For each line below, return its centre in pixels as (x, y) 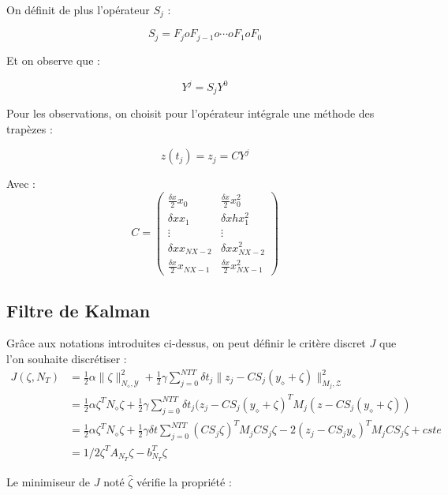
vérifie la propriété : (184, 481)
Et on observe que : (53, 60)
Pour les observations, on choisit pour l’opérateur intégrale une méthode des (190, 113)
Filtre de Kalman (78, 310)
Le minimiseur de (49, 481)
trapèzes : (30, 129)
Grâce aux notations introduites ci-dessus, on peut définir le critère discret (186, 343)
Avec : (21, 184)
